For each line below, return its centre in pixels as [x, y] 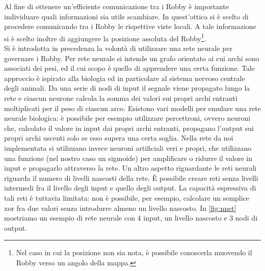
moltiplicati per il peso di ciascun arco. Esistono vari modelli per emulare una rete [132, 108]
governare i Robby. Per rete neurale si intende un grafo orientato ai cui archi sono [132, 58]
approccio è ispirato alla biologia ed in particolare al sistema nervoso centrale [125, 78]
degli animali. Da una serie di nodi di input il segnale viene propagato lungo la [127, 88]
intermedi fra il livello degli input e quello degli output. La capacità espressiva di [130, 188]
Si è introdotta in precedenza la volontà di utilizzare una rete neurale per [118, 48]
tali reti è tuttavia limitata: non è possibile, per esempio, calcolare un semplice [127, 197]
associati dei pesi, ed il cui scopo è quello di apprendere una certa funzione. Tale [129, 68]
